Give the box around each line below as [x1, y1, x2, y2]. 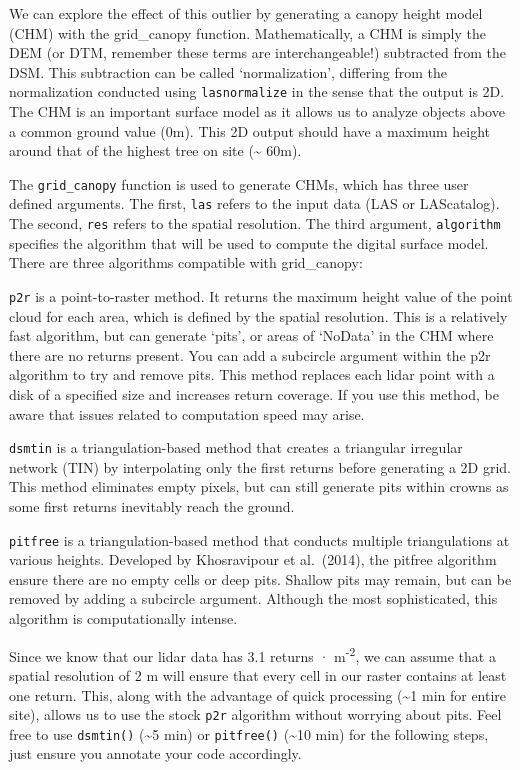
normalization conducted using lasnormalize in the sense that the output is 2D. [9, 81, 505, 102]
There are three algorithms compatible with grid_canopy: [9, 252, 363, 273]
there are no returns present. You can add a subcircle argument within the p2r [9, 344, 491, 365]
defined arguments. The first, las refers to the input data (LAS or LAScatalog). [9, 193, 500, 214]
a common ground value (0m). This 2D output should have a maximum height [9, 120, 491, 141]
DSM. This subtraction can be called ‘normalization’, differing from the [9, 61, 448, 82]
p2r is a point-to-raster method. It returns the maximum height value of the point [9, 285, 513, 306]
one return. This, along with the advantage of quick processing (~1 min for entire [9, 684, 507, 705]
